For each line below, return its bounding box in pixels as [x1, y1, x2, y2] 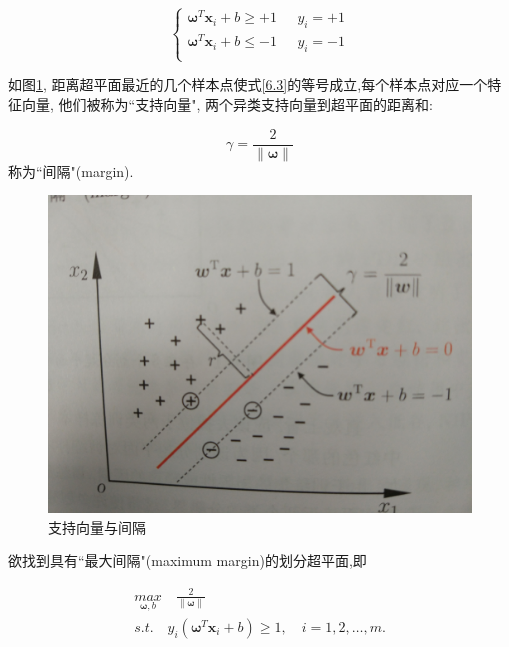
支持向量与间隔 [48, 516, 146, 537]
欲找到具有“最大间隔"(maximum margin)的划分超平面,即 [8, 550, 367, 571]
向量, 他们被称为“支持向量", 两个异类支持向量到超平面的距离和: [21, 93, 433, 114]
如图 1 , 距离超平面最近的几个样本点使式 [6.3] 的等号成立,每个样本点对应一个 [8, 74, 488, 95]
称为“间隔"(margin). [8, 160, 134, 181]
